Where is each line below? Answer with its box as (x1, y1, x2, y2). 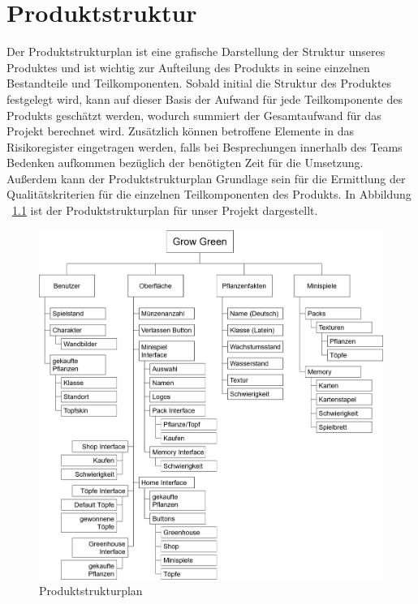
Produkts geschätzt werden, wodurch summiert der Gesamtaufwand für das (6, 106, 381, 123)
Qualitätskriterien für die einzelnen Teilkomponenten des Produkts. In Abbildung (6, 186, 412, 203)
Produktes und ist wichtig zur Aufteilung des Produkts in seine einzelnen (6, 58, 370, 75)
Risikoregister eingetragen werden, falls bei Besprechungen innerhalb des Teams (6, 138, 403, 155)
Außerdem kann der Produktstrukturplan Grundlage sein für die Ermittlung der (6, 169, 406, 186)
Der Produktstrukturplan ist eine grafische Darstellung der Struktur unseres (6, 43, 386, 60)
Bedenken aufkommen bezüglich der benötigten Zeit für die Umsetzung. (6, 154, 364, 171)
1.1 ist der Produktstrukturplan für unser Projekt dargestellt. (12, 202, 318, 219)
